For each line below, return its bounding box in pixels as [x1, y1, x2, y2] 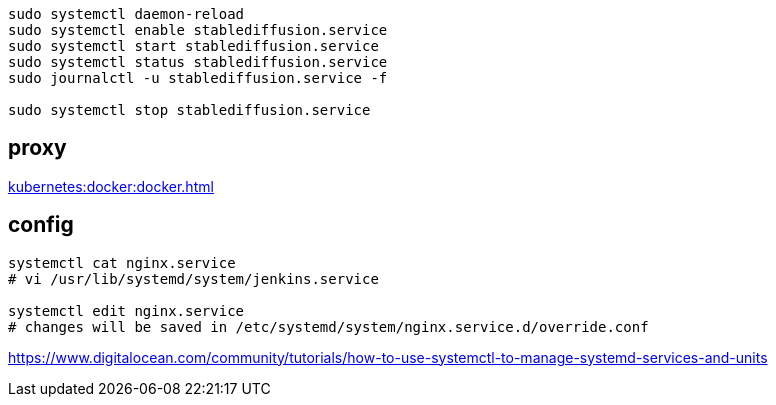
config [8, 212, 74, 238]
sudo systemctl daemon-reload [8, 6, 245, 22]
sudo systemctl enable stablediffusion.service [8, 22, 388, 38]
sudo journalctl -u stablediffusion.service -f [8, 70, 388, 86]
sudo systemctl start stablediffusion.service [8, 38, 379, 54]
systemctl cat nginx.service [8, 254, 236, 271]
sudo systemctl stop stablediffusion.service [8, 102, 371, 118]
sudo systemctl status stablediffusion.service [8, 54, 388, 70]
